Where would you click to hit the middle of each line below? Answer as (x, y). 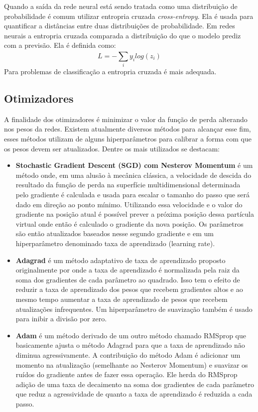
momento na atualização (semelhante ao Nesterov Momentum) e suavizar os (132, 364)
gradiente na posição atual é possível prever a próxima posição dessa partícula (135, 214)
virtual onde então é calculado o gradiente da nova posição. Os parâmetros (129, 223)
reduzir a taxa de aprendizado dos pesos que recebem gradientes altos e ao (129, 289)
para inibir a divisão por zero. (61, 319)
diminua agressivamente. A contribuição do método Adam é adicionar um (128, 354)
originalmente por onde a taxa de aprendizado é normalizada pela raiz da (128, 270)
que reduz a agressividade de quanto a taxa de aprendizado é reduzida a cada (134, 394)
